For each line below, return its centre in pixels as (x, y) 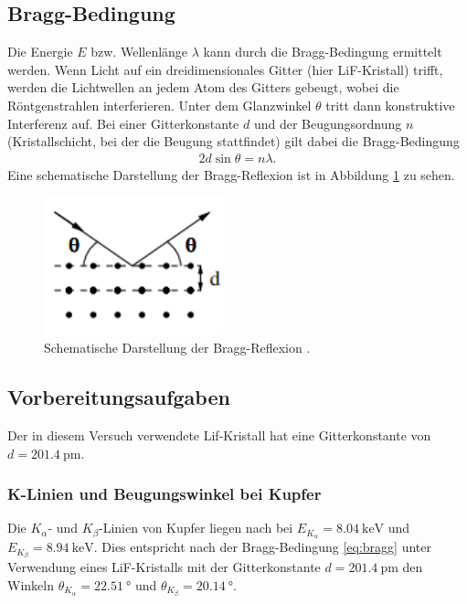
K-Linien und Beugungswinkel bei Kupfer (165, 494)
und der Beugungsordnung (328, 123)
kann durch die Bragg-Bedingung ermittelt (323, 52)
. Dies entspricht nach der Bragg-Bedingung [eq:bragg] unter (262, 547)
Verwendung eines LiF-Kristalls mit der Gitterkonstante (164, 567)
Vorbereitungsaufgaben (119, 397)
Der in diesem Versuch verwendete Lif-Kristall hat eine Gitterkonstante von (219, 434)
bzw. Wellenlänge (139, 52)
